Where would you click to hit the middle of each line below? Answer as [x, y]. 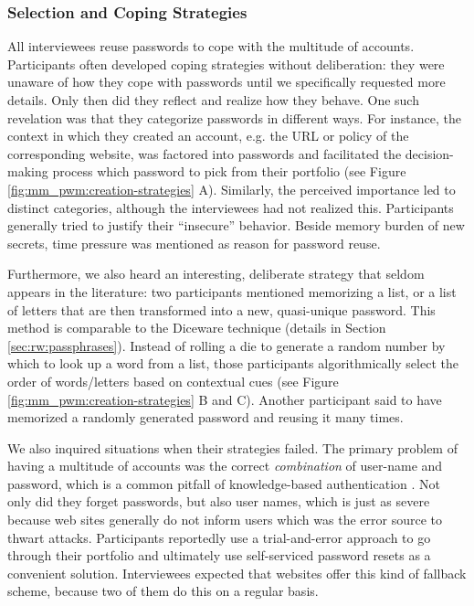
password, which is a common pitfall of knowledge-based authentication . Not [224, 483]
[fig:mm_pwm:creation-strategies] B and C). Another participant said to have [225, 399]
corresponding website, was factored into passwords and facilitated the [205, 153]
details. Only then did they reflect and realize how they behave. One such [213, 100]
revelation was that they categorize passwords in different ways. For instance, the [235, 117]
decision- [429, 153]
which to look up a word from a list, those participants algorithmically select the [233, 363]
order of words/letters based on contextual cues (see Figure [173, 381]
